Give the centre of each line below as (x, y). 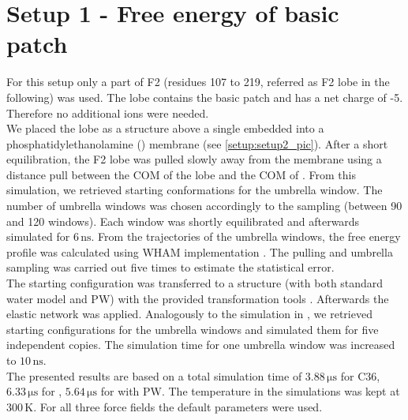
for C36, (360, 375)
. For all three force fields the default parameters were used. (178, 406)
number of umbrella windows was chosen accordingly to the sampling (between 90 (204, 206)
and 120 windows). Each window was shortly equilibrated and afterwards (183, 221)
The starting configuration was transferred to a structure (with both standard (195, 283)
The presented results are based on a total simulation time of (154, 375)
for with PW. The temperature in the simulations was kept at (250, 391)
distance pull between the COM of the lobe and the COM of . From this (181, 174)
